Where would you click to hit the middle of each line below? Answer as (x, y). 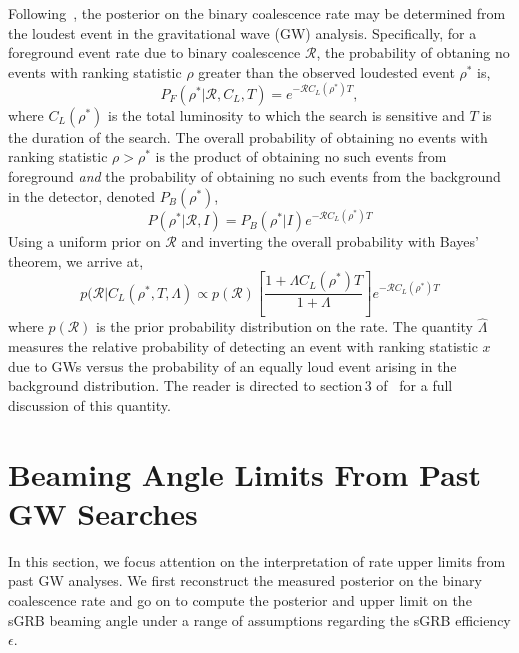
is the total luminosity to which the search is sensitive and (286, 114)
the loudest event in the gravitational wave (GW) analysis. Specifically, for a (242, 32)
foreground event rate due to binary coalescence (154, 52)
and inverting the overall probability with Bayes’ (330, 241)
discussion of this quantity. (89, 404)
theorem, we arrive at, (76, 260)
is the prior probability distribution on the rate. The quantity (284, 326)
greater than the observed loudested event (326, 71)
